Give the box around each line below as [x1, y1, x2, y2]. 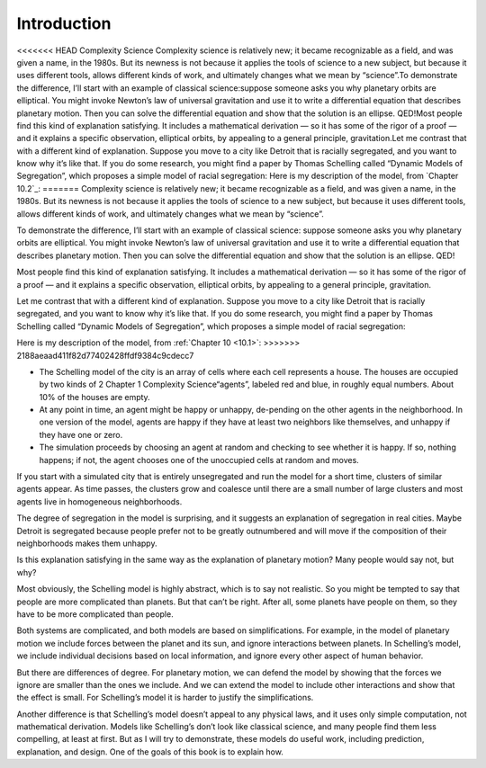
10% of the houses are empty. [39, 391, 150, 402]
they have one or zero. [39, 429, 123, 440]
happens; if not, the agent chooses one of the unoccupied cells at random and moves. [39, 454, 359, 465]
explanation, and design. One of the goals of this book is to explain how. [16, 746, 283, 757]
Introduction [16, 13, 112, 33]
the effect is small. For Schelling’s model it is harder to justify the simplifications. [16, 692, 314, 703]
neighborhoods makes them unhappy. [16, 538, 157, 549]
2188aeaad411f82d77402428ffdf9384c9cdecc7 [16, 350, 194, 361]
